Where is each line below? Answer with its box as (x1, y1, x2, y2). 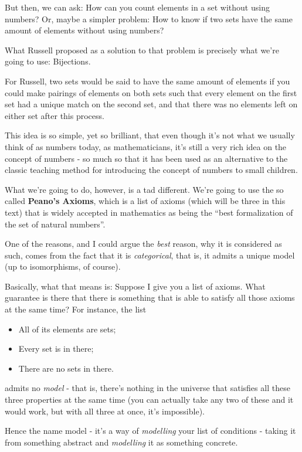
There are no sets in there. (18, 362, 114, 374)
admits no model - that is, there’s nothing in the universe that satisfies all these (5, 382, 290, 394)
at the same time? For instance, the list (5, 303, 147, 315)
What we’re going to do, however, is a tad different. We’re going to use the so (5, 183, 284, 195)
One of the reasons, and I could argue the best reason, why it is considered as (5, 237, 282, 250)
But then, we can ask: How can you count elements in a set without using (5, 1, 270, 13)
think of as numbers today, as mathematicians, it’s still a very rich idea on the (5, 140, 287, 152)
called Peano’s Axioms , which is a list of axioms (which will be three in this (5, 195, 286, 207)
